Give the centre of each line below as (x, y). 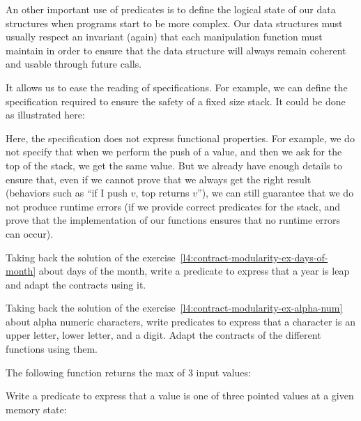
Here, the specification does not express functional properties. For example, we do (180, 138)
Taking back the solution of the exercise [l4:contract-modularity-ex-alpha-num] (174, 308)
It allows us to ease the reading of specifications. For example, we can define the (177, 87)
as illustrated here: (45, 115)
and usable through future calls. (74, 64)
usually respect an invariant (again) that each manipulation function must (164, 37)
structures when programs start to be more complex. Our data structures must (174, 23)
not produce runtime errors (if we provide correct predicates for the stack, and (173, 206)
